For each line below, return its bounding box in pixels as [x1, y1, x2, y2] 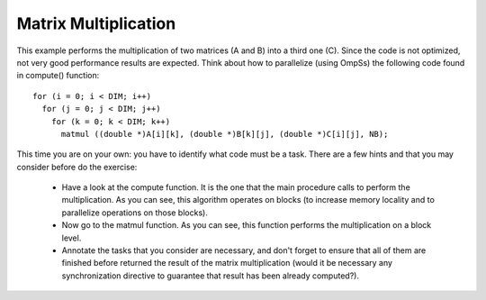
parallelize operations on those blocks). [61, 207, 209, 218]
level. [61, 232, 82, 243]
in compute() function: [16, 70, 100, 81]
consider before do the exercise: [16, 161, 138, 172]
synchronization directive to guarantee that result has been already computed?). [61, 270, 360, 281]
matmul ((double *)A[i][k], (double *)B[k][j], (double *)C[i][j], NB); [60, 129, 389, 139]
